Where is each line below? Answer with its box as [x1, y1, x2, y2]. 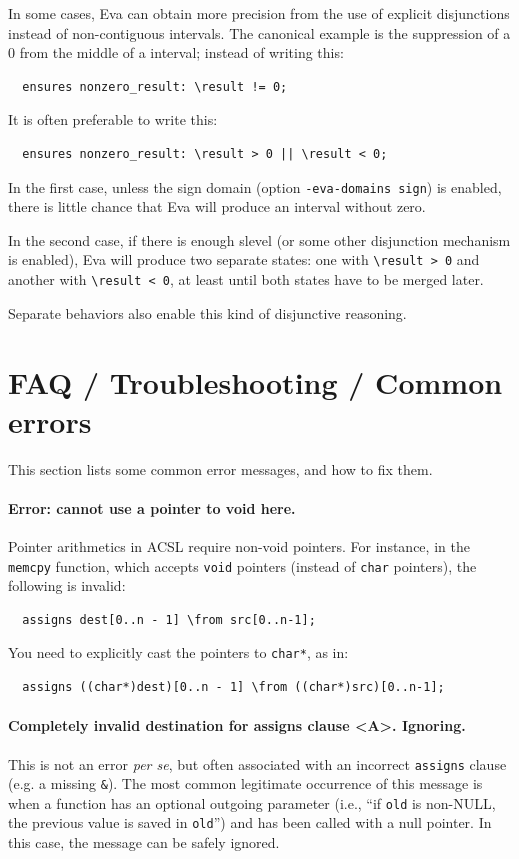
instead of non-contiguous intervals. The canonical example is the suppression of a [8, 22, 511, 43]
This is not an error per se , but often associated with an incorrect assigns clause [8, 753, 507, 774]
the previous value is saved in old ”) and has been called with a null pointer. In [8, 812, 492, 833]
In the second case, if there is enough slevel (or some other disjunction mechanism [8, 229, 511, 250]
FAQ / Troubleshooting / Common [8, 361, 503, 402]
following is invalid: [8, 575, 126, 596]
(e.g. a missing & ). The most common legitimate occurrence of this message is [8, 773, 483, 794]
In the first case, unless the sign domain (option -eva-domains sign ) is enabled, [8, 176, 502, 197]
